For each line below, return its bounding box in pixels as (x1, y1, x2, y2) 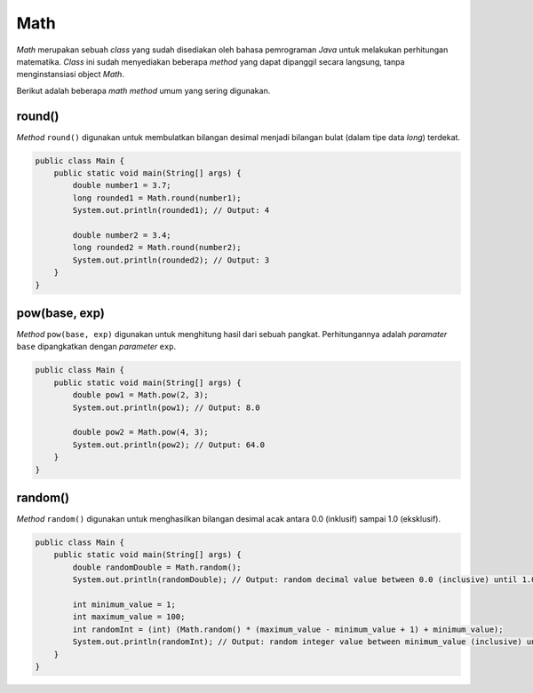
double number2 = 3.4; (72, 230, 172, 240)
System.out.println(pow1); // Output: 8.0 (72, 402, 261, 413)
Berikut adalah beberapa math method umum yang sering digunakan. (16, 85, 271, 96)
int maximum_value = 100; (72, 612, 186, 622)
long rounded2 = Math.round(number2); (72, 242, 242, 253)
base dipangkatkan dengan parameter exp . (16, 342, 177, 352)
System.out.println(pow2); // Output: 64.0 (72, 439, 266, 450)
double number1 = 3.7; (72, 180, 172, 191)
